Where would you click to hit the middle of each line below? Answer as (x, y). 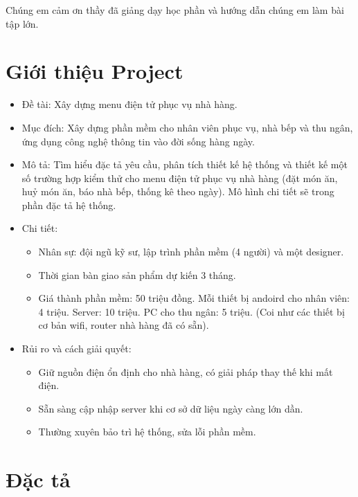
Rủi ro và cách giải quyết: (77, 349)
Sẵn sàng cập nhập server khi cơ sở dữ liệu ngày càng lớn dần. (171, 408)
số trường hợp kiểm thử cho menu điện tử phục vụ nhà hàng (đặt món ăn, (180, 178)
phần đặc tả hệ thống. (69, 205)
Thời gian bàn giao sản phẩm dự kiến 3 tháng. (137, 274)
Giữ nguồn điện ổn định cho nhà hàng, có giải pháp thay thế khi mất (186, 371)
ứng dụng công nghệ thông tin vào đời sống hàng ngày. (138, 141)
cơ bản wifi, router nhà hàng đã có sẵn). (124, 325)
